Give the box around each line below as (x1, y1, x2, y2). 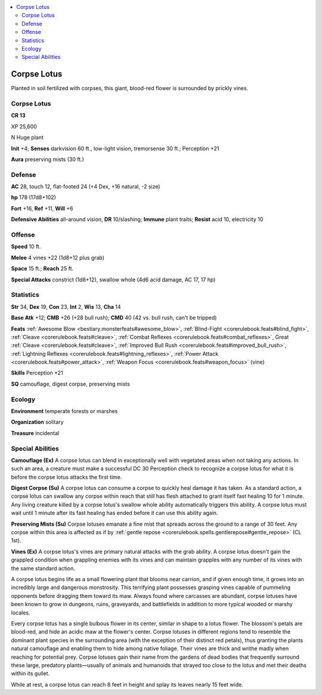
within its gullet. (11, 670, 50, 677)
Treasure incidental (11, 429, 60, 436)
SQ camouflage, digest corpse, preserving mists (11, 380, 131, 387)
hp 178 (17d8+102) (11, 194, 57, 201)
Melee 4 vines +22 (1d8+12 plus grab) (11, 254, 104, 261)
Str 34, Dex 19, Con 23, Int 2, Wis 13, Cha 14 (11, 303, 122, 310)
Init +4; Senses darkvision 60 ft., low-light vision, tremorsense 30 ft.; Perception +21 (11, 145, 219, 152)
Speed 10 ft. (11, 243, 41, 250)
